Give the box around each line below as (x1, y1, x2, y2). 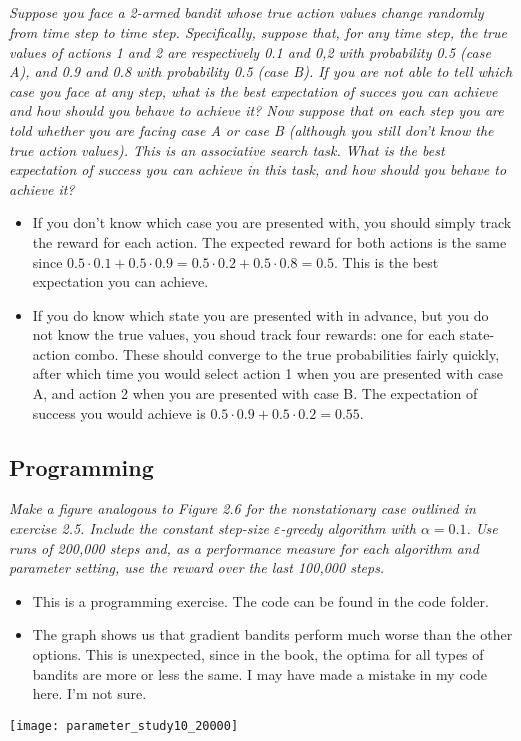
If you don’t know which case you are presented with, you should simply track (32, 212, 512, 233)
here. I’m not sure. (32, 683, 147, 704)
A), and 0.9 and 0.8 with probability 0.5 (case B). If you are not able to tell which (9, 61, 513, 82)
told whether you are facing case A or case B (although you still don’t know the (9, 119, 494, 140)
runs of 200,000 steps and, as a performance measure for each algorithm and (9, 537, 479, 558)
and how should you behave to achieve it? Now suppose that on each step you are (9, 100, 504, 121)
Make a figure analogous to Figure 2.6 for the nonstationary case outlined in (9, 498, 476, 519)
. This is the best (334, 251, 439, 272)
